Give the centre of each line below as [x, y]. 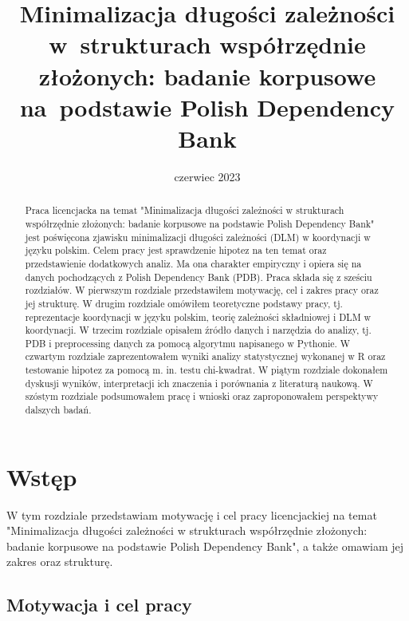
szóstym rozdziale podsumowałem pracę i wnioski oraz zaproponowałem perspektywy [202, 396]
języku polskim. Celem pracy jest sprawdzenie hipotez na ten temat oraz [176, 250]
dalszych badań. [58, 410]
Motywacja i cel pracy [99, 605]
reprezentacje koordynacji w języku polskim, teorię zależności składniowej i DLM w [198, 316]
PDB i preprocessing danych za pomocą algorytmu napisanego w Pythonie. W [188, 343]
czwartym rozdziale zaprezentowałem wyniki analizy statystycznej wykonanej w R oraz [205, 356]
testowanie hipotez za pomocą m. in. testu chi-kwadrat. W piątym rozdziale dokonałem [206, 370]
